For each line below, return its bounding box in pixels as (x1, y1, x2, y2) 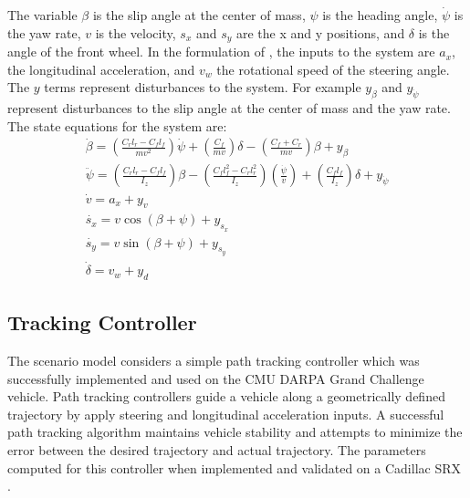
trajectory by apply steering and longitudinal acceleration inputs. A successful (7, 404, 444, 423)
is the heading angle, (322, 5, 438, 24)
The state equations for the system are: (7, 116, 227, 135)
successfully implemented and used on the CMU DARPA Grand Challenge (7, 368, 424, 388)
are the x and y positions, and (236, 23, 405, 42)
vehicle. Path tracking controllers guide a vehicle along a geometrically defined (7, 387, 445, 406)
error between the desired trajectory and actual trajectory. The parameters (7, 441, 426, 460)
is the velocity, (95, 23, 176, 42)
